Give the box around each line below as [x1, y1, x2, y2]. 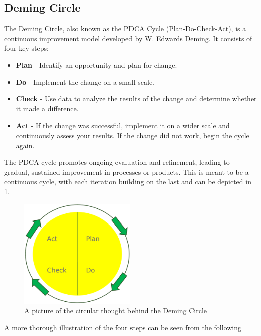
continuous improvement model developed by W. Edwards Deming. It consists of [4, 33, 252, 43]
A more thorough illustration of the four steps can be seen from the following [4, 322, 242, 332]
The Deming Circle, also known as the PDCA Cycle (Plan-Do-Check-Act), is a [4, 23, 246, 34]
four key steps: [4, 43, 49, 53]
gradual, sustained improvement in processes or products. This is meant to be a [4, 166, 249, 177]
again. [16, 140, 35, 150]
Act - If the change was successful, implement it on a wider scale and [16, 120, 230, 131]
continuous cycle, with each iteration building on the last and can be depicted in [4, 176, 251, 187]
